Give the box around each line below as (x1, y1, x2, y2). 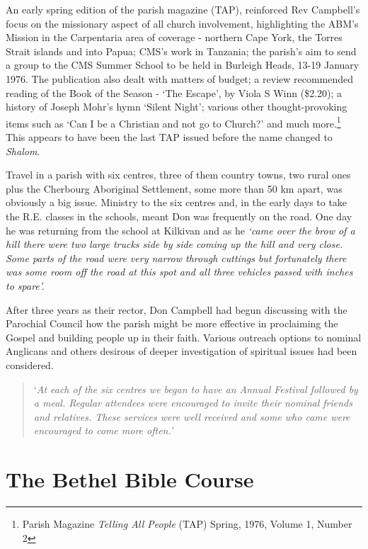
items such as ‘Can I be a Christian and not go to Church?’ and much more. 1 (6, 113, 341, 130)
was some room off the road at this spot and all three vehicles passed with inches (6, 264, 353, 279)
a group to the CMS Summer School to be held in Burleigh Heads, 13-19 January (6, 57, 360, 72)
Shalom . (6, 143, 40, 158)
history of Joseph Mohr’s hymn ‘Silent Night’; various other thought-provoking (6, 99, 347, 114)
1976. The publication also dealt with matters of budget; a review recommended (6, 71, 354, 86)
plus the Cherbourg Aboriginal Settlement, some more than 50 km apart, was (6, 181, 343, 196)
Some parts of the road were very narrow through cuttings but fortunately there (6, 250, 347, 265)
